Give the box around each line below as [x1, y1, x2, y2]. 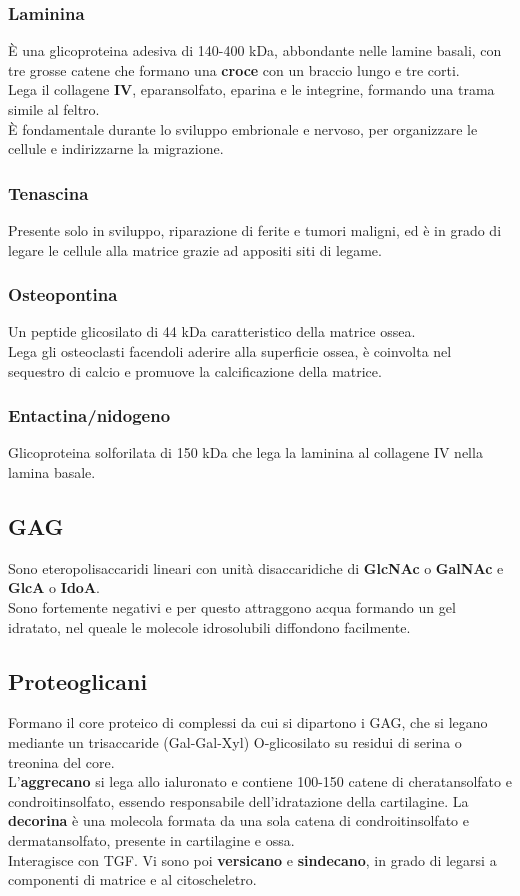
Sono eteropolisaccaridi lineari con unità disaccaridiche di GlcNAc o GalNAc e [8, 557, 504, 578]
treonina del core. [8, 751, 115, 772]
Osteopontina [8, 282, 118, 307]
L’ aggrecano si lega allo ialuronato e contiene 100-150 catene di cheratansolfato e [8, 771, 512, 792]
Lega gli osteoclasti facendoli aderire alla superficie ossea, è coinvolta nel [8, 341, 452, 361]
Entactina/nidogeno [8, 403, 171, 428]
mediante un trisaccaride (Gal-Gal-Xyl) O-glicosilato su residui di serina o [8, 731, 462, 752]
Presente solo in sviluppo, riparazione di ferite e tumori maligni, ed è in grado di [8, 220, 502, 240]
